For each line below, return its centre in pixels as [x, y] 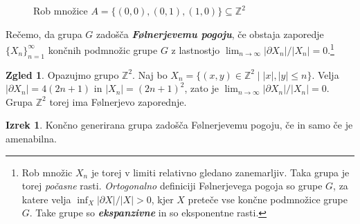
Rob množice [61, 10]
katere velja [46, 199]
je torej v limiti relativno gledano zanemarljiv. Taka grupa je [220, 172]
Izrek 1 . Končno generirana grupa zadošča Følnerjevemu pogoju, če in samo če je [179, 125]
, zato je [201, 88]
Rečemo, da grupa [44, 34]
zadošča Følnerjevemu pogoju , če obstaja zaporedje [210, 34]
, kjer [162, 199]
